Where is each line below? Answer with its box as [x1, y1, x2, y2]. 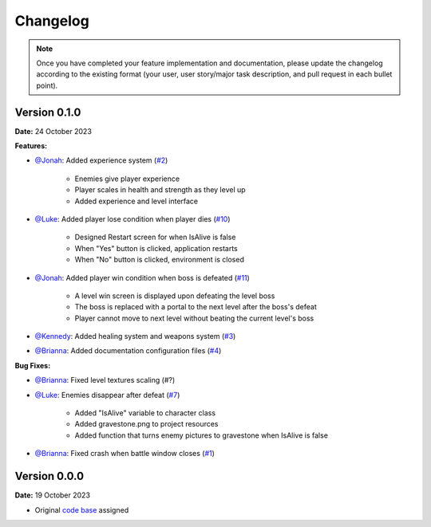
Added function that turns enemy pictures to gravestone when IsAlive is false [74, 431, 329, 440]
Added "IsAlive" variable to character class [74, 408, 215, 418]
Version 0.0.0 [14, 470, 84, 483]
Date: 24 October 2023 [14, 126, 92, 136]
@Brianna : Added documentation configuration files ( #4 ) [34, 346, 222, 356]
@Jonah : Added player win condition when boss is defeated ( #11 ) [34, 273, 251, 282]
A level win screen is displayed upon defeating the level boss [74, 291, 275, 301]
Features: [14, 141, 48, 151]
